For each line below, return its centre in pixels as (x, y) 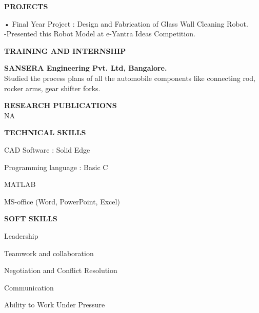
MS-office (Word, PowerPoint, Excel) (62, 201)
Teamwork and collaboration (49, 253)
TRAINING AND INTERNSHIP (65, 50)
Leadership (21, 235)
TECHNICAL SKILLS (45, 132)
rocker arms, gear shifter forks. (52, 88)
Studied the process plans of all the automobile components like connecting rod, (130, 78)
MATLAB (20, 184)
